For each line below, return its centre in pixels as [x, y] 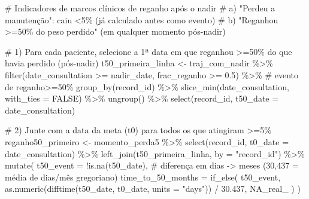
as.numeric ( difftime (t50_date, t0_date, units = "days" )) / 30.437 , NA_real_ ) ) [153, 189]
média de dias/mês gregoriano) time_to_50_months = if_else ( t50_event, [143, 177]
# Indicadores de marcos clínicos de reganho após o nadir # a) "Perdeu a [140, 8]
